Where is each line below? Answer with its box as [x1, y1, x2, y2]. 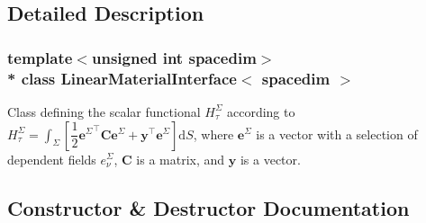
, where [193, 124, 234, 143]
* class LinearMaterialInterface [7, 67, 237, 89]
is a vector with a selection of [256, 124, 418, 143]
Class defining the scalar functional [7, 102, 201, 120]
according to [226, 102, 295, 120]
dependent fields [7, 149, 96, 168]
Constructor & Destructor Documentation [7, 193, 410, 221]
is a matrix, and [136, 149, 225, 168]
